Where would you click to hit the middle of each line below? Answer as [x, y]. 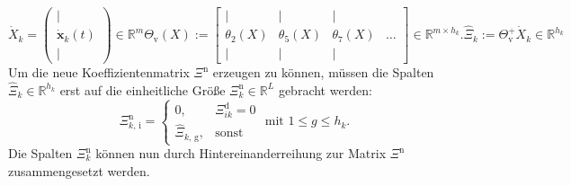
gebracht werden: [325, 89]
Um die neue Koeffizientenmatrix [99, 72]
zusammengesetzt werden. [79, 170]
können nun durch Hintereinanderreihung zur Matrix [241, 153]
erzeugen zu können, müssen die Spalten [323, 72]
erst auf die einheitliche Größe [143, 89]
